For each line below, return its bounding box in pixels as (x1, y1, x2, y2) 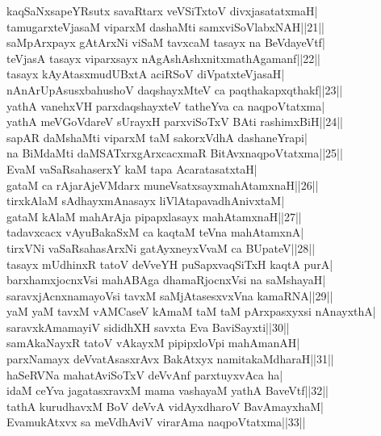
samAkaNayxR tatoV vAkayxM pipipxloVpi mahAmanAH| (6, 334, 300, 351)
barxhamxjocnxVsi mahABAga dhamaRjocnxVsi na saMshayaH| (6, 271, 326, 288)
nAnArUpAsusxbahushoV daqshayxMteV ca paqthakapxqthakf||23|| (6, 81, 343, 98)
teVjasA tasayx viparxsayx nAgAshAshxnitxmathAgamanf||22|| (6, 49, 320, 66)
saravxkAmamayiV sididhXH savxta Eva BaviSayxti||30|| (6, 318, 290, 335)
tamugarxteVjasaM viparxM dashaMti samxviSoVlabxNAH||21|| (6, 18, 324, 35)
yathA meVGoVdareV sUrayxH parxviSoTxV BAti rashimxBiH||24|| (6, 113, 343, 130)
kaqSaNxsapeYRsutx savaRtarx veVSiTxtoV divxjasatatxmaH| (6, 2, 318, 19)
